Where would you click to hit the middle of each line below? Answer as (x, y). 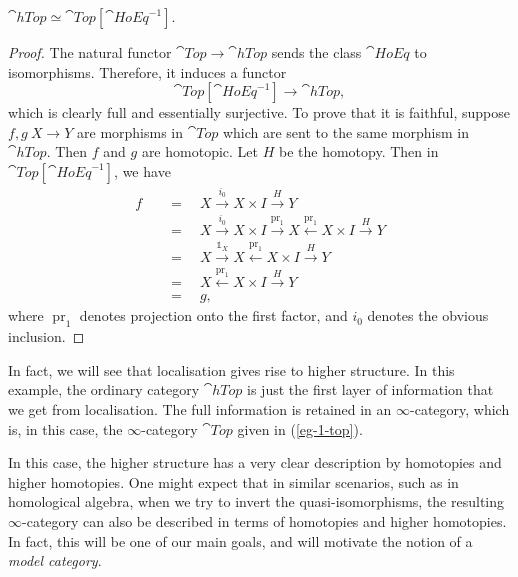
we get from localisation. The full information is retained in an (200, 409)
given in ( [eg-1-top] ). (300, 428)
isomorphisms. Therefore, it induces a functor (147, 71)
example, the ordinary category (104, 389)
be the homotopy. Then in (358, 151)
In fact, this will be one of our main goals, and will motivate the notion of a (240, 540)
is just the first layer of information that (370, 389)
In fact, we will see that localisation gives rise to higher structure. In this (231, 369)
